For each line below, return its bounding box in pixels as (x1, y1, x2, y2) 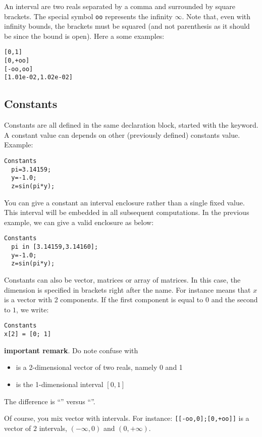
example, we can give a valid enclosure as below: (4, 216, 154, 227)
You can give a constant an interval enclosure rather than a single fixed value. (4, 197, 245, 207)
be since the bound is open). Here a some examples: (4, 30, 165, 41)
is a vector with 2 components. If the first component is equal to (4, 294, 203, 305)
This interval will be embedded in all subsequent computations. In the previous (4, 207, 249, 217)
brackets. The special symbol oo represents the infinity (4, 11, 173, 21)
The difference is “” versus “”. (4, 396, 95, 406)
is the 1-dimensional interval (16, 378, 103, 389)
